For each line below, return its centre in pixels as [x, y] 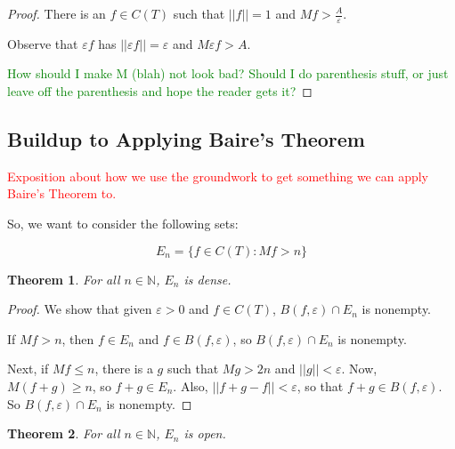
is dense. [207, 279]
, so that [320, 385]
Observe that [43, 43]
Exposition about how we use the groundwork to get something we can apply [218, 176]
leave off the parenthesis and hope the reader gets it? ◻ [160, 91]
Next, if [28, 369]
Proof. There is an [57, 13]
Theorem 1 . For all [64, 279]
